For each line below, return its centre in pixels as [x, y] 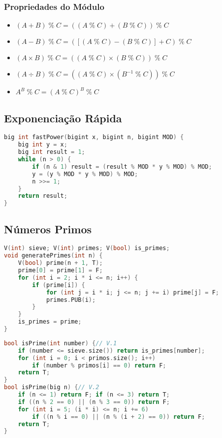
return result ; [43, 196]
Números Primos [48, 229]
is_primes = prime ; [50, 322]
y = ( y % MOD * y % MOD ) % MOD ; [85, 174]
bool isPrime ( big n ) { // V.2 [52, 387]
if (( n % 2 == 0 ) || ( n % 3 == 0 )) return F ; [94, 402]
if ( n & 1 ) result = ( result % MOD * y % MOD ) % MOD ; [122, 166]
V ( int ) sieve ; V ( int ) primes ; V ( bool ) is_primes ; [87, 248]
